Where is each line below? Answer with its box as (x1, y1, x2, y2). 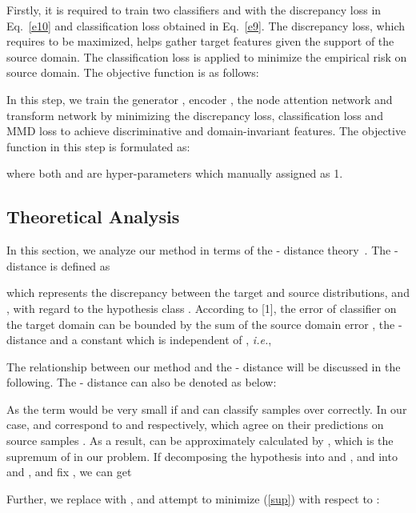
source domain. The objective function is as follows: (6, 64, 259, 81)
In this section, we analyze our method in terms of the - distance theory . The (6, 242, 391, 259)
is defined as (50, 257, 110, 274)
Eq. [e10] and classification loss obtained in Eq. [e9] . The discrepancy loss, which (6, 17, 406, 34)
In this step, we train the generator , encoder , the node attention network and (6, 90, 393, 107)
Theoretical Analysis (6, 204, 180, 229)
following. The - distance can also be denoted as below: (6, 374, 277, 391)
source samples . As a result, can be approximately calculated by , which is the (6, 432, 394, 449)
